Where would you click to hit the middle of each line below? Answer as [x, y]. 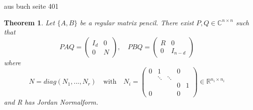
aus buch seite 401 [31, 6]
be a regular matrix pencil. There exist [137, 22]
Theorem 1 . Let [30, 22]
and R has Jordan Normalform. [51, 101]
